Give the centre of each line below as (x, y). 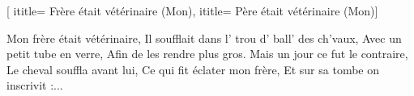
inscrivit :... (35, 85)
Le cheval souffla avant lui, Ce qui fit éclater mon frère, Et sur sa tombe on (193, 69)
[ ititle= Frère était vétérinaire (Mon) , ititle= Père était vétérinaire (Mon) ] (192, 10)
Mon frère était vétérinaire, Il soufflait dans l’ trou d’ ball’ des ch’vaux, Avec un (204, 38)
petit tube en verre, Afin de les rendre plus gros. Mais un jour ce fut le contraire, (207, 54)
